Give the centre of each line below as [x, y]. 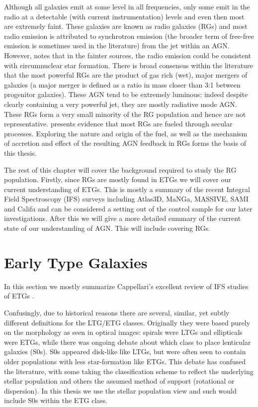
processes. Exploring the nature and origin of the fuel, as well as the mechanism [126, 133]
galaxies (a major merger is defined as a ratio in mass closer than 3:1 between [122, 84]
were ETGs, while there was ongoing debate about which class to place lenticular [128, 342]
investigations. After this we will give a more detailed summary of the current [123, 218]
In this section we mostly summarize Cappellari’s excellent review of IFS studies [126, 286]
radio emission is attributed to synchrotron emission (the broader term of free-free [129, 36]
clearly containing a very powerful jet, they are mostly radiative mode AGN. [121, 104]
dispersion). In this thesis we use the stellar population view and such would [120, 390]
